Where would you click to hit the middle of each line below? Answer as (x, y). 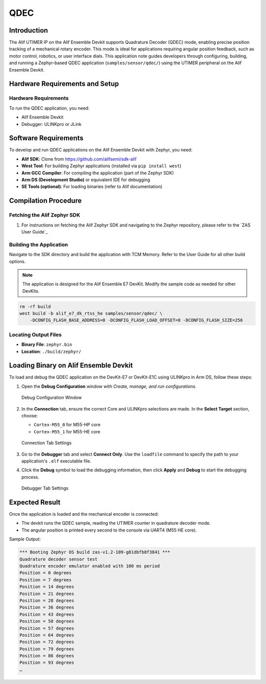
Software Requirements (46, 138)
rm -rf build (35, 306)
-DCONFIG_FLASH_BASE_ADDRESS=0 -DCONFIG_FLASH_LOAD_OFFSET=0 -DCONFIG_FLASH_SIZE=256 (136, 320)
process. (30, 477)
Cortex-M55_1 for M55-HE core (67, 431)
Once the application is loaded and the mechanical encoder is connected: (84, 514)
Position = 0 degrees (46, 573)
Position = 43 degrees (47, 614)
